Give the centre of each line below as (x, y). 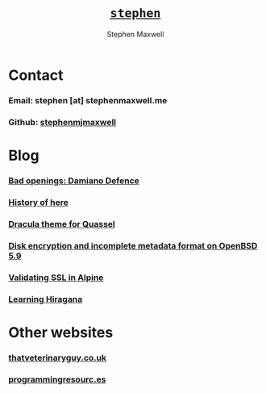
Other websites (61, 332)
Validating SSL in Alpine (56, 278)
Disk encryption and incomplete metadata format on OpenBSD (133, 245)
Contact (36, 75)
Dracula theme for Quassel (62, 224)
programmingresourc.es (57, 379)
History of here (38, 202)
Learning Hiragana (46, 299)
